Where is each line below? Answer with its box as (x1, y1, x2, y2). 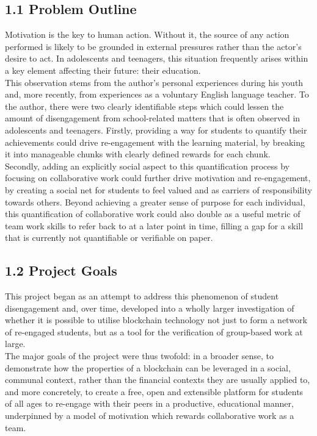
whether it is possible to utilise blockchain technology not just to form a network (5, 313, 307, 326)
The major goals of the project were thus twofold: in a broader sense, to (5, 349, 274, 362)
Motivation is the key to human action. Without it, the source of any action (5, 28, 290, 41)
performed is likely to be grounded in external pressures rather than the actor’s (5, 40, 302, 52)
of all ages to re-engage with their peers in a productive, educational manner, (5, 397, 294, 410)
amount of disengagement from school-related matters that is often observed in (5, 112, 301, 124)
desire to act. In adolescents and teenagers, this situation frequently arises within (5, 52, 308, 65)
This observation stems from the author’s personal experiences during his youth (5, 76, 304, 88)
